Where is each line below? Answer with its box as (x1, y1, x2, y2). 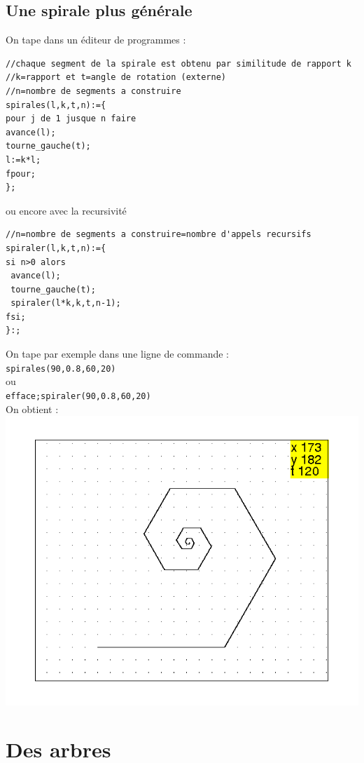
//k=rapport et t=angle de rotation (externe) (6, 72, 226, 83)
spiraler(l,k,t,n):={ (6, 243, 106, 253)
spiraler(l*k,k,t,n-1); (10, 298, 121, 309)
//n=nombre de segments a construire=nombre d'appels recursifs (6, 229, 311, 240)
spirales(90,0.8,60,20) (6, 363, 116, 374)
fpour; (6, 168, 36, 179)
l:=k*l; (6, 154, 41, 165)
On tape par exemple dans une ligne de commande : (6, 346, 229, 361)
